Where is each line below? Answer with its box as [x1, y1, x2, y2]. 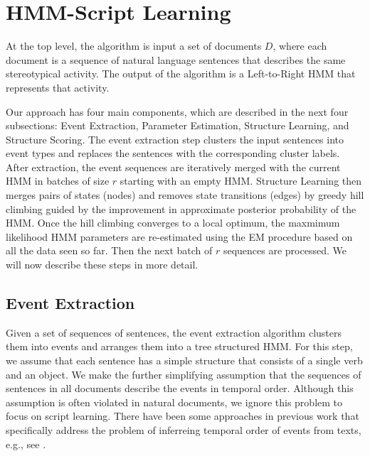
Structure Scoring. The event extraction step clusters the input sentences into [6, 131, 344, 146]
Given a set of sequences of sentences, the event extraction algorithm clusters [6, 325, 342, 340]
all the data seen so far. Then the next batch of [6, 243, 213, 258]
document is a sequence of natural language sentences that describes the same [6, 52, 346, 67]
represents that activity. [6, 80, 110, 94]
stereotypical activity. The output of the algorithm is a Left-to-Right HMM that [6, 66, 356, 81]
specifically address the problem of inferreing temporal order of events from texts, [6, 422, 361, 437]
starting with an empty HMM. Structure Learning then [120, 173, 362, 188]
